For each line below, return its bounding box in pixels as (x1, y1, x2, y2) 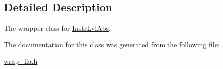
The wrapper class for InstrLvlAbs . (4, 23, 111, 33)
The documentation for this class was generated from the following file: (4, 39, 220, 49)
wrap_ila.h (4, 56, 38, 66)
